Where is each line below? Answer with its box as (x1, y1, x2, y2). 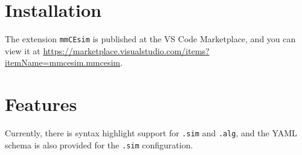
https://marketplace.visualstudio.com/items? (43, 44, 210, 57)
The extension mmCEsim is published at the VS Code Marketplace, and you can (5, 33, 296, 45)
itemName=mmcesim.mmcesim (5, 56, 121, 69)
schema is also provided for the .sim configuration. (5, 138, 193, 151)
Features (5, 92, 77, 116)
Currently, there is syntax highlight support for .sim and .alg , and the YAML (5, 127, 297, 139)
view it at (5, 44, 40, 57)
